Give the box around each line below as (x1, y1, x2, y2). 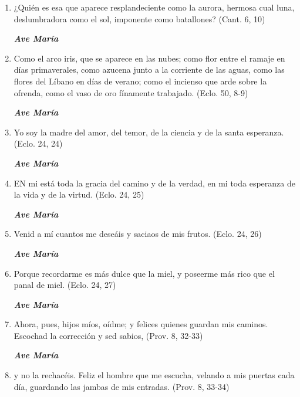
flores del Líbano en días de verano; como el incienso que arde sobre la (14, 74, 267, 87)
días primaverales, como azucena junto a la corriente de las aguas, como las (14, 63, 285, 76)
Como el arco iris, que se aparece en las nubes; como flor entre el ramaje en (14, 52, 285, 64)
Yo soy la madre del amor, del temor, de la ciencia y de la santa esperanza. (14, 125, 284, 138)
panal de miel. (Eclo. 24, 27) (14, 279, 116, 291)
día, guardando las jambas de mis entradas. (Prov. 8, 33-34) (14, 380, 230, 392)
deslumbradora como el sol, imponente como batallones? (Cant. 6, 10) (14, 12, 265, 25)
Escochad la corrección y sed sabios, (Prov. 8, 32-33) (14, 329, 203, 341)
